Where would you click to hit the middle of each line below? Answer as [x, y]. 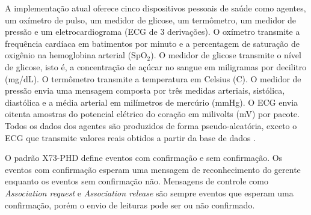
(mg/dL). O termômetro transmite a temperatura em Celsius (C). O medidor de [153, 78]
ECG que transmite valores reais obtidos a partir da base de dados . [131, 137]
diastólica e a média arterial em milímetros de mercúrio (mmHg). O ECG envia [152, 102]
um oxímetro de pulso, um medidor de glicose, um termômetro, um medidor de [151, 20]
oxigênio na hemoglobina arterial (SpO [76, 55]
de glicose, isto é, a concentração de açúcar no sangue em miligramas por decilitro [156, 66]
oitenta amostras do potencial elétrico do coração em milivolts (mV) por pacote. [152, 114]
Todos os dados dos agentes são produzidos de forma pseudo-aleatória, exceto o [151, 125]
